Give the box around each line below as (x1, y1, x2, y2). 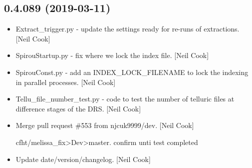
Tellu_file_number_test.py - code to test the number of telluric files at (15, 93, 235, 104)
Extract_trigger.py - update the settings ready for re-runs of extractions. (15, 23, 240, 34)
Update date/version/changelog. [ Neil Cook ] (15, 153, 151, 164)
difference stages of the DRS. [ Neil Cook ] (15, 103, 141, 113)
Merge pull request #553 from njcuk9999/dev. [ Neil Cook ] (15, 120, 194, 130)
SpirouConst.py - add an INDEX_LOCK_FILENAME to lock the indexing (15, 66, 249, 77)
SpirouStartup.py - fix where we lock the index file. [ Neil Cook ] (15, 50, 209, 60)
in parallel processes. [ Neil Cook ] (15, 76, 116, 87)
